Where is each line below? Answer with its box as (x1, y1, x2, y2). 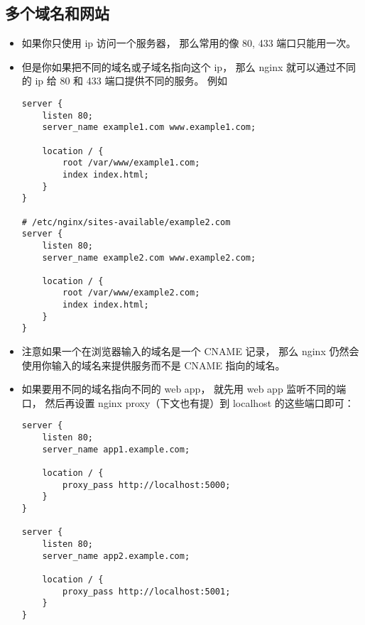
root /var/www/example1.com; (62, 158, 200, 168)
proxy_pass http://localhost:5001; (62, 586, 231, 597)
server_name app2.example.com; (42, 550, 190, 561)
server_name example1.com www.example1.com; (42, 122, 256, 133)
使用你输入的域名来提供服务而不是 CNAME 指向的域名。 (21, 357, 285, 372)
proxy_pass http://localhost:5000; (62, 479, 231, 490)
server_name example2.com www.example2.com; (42, 252, 256, 263)
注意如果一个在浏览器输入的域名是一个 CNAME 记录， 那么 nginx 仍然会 (21, 344, 359, 359)
